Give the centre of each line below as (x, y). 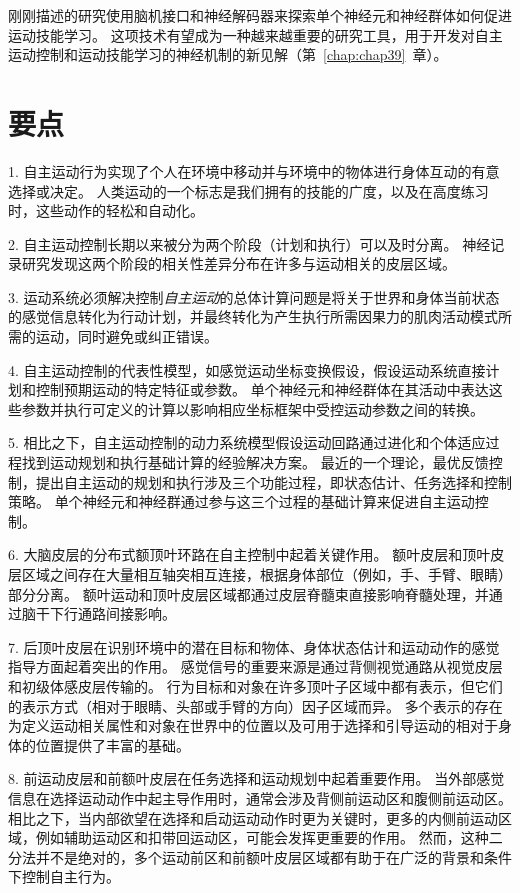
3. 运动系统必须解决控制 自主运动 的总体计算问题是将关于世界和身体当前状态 (254, 296)
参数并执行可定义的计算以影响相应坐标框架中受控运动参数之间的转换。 (252, 408)
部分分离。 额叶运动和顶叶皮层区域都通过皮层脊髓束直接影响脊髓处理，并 (248, 593)
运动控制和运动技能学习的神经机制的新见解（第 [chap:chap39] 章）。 (228, 54)
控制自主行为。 (70, 876)
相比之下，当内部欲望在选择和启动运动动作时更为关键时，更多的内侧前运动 (253, 817)
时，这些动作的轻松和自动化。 (106, 210)
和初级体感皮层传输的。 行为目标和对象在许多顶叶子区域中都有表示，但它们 (255, 685)
